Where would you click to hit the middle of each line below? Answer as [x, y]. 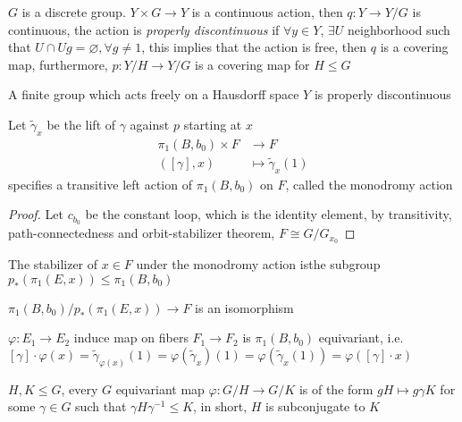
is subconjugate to [315, 406]
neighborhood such [399, 29]
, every [80, 388]
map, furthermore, [58, 64]
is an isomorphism [244, 307]
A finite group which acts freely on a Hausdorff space [154, 94]
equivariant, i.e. [361, 338]
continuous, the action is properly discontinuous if [144, 29]
